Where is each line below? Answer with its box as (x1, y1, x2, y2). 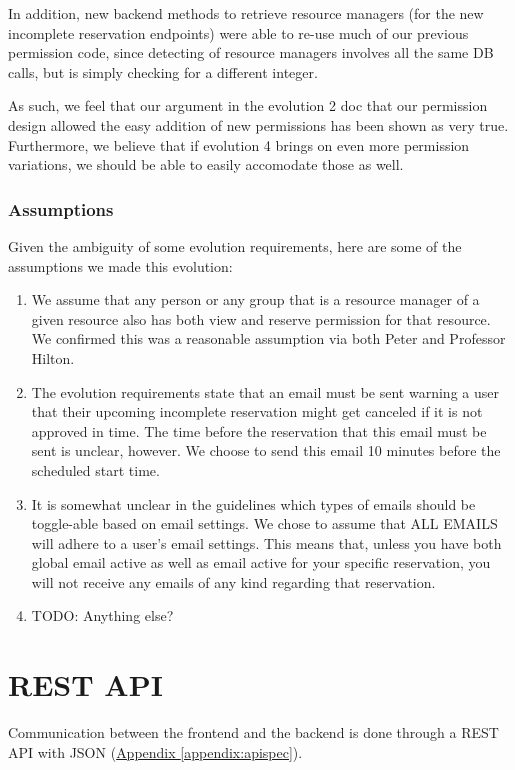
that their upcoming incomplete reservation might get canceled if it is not (31, 401, 483, 422)
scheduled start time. (31, 459, 160, 480)
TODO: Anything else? (31, 605, 174, 626)
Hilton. (31, 347, 75, 368)
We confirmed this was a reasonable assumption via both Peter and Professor (31, 328, 506, 349)
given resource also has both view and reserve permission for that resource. (31, 308, 491, 329)
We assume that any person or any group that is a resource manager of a (31, 289, 480, 310)
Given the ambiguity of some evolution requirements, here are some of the (8, 235, 462, 256)
